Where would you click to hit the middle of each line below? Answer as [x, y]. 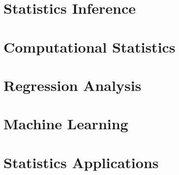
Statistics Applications [81, 162]
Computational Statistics [89, 46]
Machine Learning [66, 124]
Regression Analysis [73, 85]
